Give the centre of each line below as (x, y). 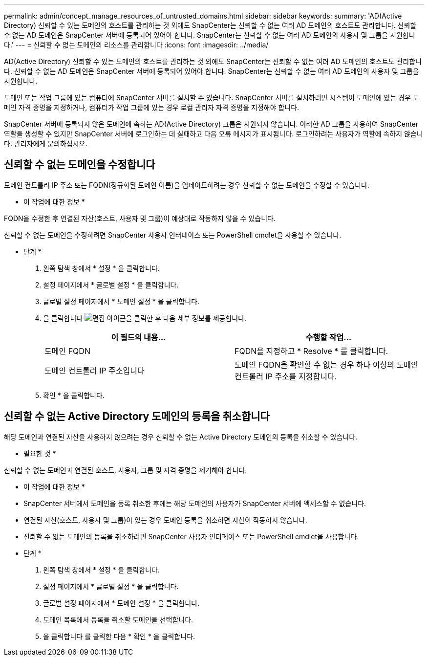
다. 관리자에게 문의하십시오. (46, 143)
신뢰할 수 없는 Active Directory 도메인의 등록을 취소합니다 (137, 417)
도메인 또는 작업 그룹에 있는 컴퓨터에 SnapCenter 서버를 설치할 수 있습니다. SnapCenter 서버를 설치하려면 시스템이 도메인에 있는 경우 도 (212, 98)
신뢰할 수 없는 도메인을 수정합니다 (80, 165)
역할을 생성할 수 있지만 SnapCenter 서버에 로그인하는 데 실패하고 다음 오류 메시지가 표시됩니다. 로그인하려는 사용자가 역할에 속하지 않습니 (214, 134)
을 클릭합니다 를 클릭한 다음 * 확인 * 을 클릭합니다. (119, 636)
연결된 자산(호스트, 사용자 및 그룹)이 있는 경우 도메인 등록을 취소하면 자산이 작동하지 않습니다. (165, 520)
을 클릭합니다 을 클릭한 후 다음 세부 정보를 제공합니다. (145, 318)
